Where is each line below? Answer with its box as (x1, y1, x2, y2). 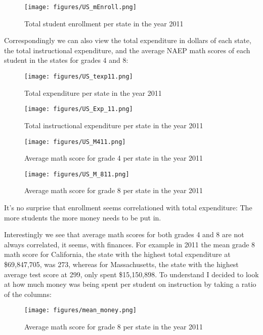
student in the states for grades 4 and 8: (4, 55, 128, 65)
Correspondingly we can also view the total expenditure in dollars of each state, (4, 35, 251, 46)
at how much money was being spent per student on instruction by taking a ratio (4, 279, 256, 289)
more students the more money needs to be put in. (4, 212, 161, 222)
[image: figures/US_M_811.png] (24, 170, 129, 178)
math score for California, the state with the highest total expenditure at (4, 249, 231, 259)
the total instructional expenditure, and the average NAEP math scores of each (4, 45, 250, 55)
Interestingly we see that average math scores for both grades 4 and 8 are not (4, 229, 244, 240)
